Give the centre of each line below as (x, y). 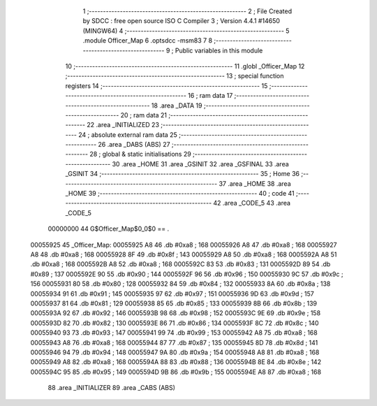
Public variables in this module (219, 50)
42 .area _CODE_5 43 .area (252, 203)
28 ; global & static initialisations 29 (140, 154)
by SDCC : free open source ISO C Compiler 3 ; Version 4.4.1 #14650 (182, 21)
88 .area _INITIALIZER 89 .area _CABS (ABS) (112, 388)
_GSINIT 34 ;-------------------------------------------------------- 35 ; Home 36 (183, 174)
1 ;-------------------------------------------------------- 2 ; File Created (187, 11)
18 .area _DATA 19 (177, 106)
